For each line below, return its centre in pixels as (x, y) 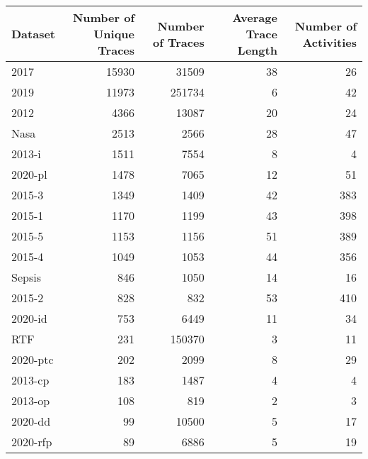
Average (255, 17)
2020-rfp (32, 442)
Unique (114, 34)
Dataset (34, 34)
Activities (329, 42)
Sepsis (26, 277)
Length (257, 50)
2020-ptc (33, 359)
